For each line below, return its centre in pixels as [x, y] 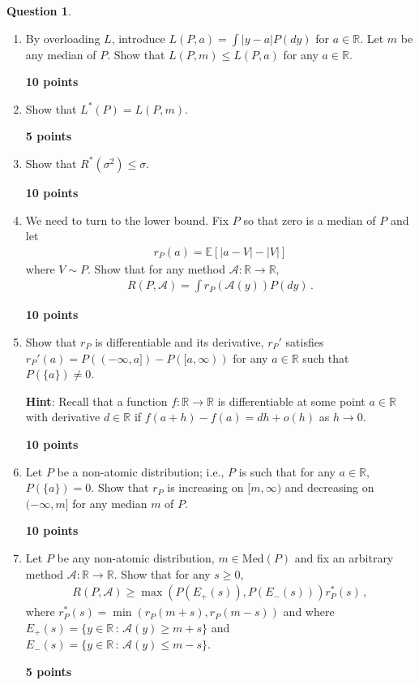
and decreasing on [329, 487]
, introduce [138, 38]
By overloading [63, 38]
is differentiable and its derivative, [180, 342]
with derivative [63, 417]
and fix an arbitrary [344, 557]
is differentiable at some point [291, 401]
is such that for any [287, 471]
